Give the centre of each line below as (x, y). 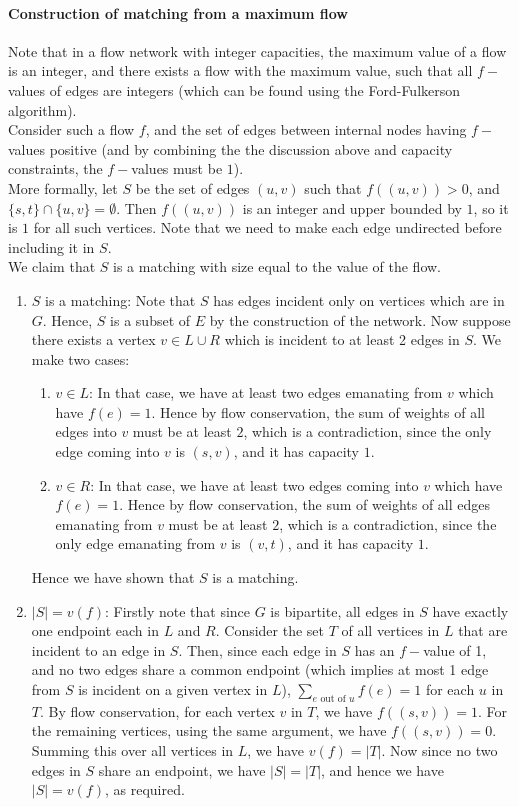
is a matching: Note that (120, 299)
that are (483, 630)
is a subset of (150, 319)
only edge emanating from (135, 543)
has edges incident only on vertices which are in (359, 299)
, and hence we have (382, 769)
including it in (51, 246)
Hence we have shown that (113, 577)
